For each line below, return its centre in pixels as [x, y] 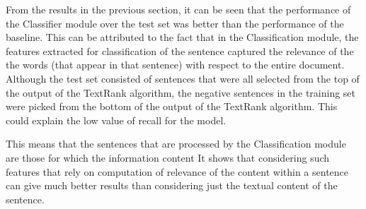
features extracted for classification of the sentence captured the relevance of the [180, 50]
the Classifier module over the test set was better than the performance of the [175, 23]
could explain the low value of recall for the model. [116, 120]
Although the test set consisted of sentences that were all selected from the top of [183, 78]
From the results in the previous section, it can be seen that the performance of [178, 9]
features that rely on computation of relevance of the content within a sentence [177, 171]
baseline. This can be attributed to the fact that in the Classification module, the [182, 37]
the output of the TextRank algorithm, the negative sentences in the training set [181, 92]
